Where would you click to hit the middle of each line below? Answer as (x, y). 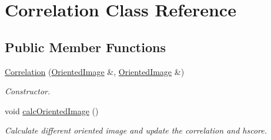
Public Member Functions (85, 47)
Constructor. (28, 91)
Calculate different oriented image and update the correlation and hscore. (136, 130)
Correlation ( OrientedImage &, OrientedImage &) (95, 71)
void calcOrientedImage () (52, 110)
